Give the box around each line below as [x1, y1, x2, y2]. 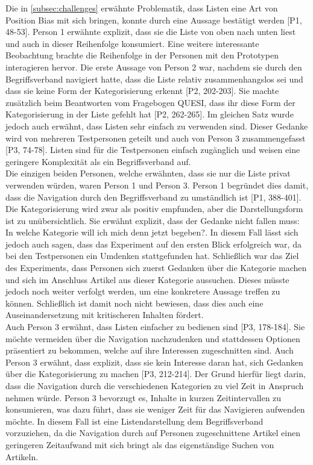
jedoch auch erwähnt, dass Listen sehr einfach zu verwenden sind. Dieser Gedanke [5, 119, 308, 132]
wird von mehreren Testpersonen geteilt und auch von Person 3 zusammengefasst [5, 131, 306, 144]
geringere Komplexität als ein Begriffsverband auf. [5, 155, 191, 167]
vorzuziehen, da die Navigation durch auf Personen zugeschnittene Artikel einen [5, 426, 300, 439]
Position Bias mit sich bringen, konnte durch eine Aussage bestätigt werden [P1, [5, 13, 302, 26]
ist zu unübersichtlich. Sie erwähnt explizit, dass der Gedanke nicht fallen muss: [5, 214, 300, 226]
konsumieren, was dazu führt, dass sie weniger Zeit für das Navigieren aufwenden [5, 403, 305, 416]
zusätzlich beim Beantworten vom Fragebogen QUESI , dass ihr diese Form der [5, 96, 296, 108]
